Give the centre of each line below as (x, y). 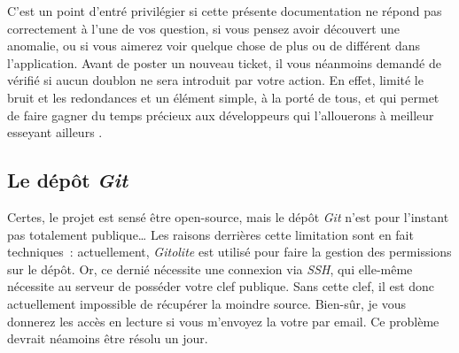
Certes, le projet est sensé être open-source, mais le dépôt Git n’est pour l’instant (228, 216)
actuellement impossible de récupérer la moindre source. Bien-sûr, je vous (206, 303)
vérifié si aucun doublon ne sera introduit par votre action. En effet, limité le (215, 80)
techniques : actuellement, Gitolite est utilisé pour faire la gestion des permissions (229, 252)
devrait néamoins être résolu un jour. (108, 338)
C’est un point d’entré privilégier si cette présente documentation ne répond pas (225, 11)
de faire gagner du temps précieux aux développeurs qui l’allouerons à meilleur (221, 115)
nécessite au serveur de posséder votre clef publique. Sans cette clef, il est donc (221, 286)
